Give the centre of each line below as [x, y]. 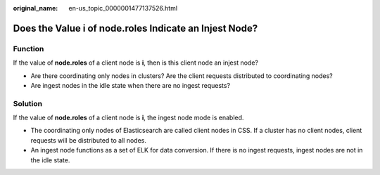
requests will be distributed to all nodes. [89, 140]
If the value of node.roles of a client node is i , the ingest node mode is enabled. [128, 118]
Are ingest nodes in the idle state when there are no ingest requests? [131, 85]
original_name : [36, 8]
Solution [28, 103]
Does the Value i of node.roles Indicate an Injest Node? [135, 28]
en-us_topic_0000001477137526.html [123, 8]
